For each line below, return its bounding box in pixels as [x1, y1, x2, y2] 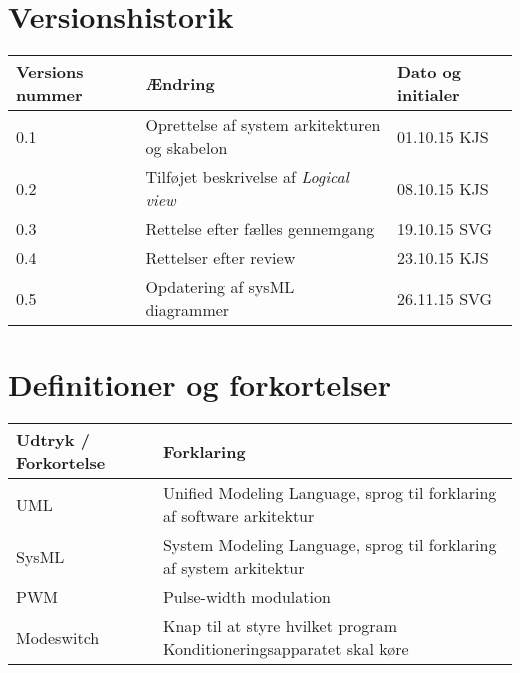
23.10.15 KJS [396, 246, 489, 270]
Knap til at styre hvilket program [162, 614, 397, 638]
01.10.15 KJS [396, 124, 489, 148]
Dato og [396, 60, 461, 84]
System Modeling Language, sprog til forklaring [162, 533, 497, 557]
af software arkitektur [162, 504, 315, 528]
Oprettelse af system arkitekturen [145, 113, 381, 137]
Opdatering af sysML [145, 275, 295, 299]
